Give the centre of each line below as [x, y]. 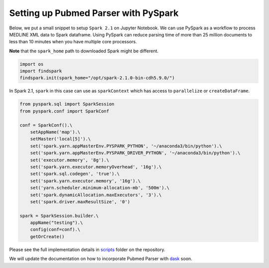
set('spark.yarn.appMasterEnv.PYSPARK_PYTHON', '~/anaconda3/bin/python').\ [126, 146]
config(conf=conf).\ [55, 230]
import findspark [41, 71]
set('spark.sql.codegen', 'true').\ [75, 174]
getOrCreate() [47, 236]
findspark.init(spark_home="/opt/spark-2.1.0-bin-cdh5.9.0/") [97, 78]
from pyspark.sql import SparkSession [67, 104]
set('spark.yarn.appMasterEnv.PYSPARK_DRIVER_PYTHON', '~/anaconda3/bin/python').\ [135, 153]
